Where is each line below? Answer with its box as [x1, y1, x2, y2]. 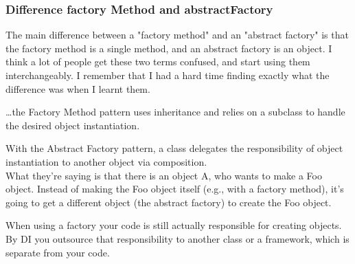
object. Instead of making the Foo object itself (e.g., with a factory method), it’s [5, 181, 344, 196]
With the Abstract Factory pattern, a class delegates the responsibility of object [5, 141, 343, 155]
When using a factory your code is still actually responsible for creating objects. [5, 218, 342, 232]
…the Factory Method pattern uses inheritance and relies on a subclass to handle [5, 104, 345, 119]
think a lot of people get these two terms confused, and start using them [5, 54, 310, 69]
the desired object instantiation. [5, 118, 140, 132]
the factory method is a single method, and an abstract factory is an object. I [5, 41, 332, 55]
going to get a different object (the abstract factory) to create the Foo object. [5, 195, 332, 209]
